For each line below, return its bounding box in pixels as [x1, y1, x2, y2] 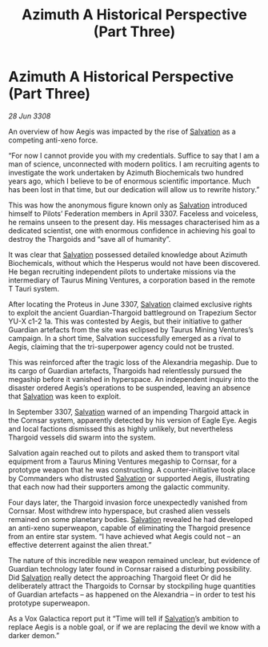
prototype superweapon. [8, 598, 90, 608]
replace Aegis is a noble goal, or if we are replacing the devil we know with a [8, 622, 261, 632]
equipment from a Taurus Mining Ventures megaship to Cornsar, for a [8, 456, 238, 466]
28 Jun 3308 [8, 111, 51, 121]
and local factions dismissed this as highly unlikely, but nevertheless [8, 424, 234, 433]
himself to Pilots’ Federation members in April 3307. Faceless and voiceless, [8, 208, 258, 218]
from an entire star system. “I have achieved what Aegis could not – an [8, 531, 242, 541]
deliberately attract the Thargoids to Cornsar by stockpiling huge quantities [8, 581, 256, 590]
